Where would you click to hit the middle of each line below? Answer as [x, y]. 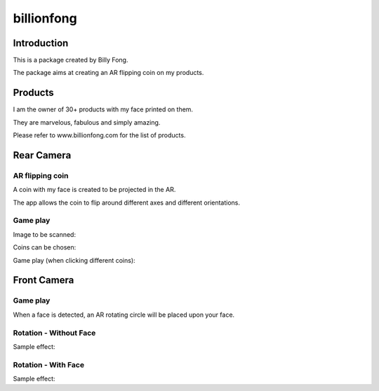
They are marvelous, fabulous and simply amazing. [87, 122]
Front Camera [44, 280]
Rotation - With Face [48, 364]
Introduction [41, 43]
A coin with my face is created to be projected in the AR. [94, 190]
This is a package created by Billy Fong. [71, 60]
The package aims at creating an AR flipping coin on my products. [108, 73]
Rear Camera [42, 155]
